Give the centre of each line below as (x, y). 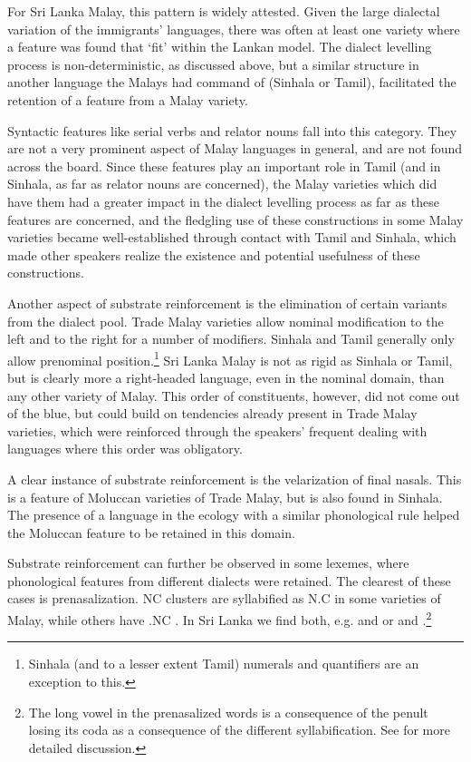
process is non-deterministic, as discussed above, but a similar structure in (213, 64)
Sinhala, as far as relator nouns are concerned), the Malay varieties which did (222, 184)
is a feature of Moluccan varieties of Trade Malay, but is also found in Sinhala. (225, 497)
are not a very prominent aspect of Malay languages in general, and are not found (235, 148)
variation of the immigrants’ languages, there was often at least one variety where (234, 29)
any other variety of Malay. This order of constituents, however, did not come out (234, 395)
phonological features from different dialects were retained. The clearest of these (229, 580)
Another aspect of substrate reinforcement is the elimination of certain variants (227, 303)
